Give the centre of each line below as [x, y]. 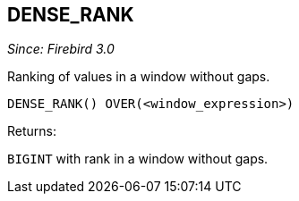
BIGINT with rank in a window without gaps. [138, 159]
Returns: [32, 131]
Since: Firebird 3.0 [61, 49]
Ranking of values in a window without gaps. [139, 77]
